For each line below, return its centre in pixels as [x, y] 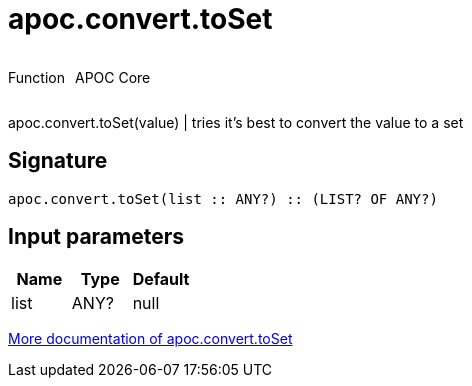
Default [161, 279]
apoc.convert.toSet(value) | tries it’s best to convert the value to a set [236, 122]
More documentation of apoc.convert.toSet [150, 339]
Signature [58, 161]
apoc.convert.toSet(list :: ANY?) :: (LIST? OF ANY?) [223, 198]
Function [36, 77]
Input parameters [96, 237]
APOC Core [112, 77]
